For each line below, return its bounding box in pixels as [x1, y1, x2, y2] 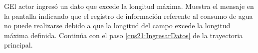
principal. [4, 40, 33, 50]
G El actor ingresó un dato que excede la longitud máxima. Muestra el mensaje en [4, 1, 254, 11]
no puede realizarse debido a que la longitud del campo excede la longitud [4, 20, 231, 31]
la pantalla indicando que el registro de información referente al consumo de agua [4, 10, 253, 21]
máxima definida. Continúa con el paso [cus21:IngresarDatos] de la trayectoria [4, 30, 243, 40]
